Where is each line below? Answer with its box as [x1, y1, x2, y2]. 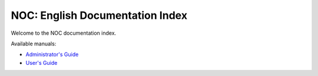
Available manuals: [11, 40, 57, 47]
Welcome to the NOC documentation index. [11, 29, 117, 37]
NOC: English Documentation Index [11, 9, 188, 22]
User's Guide [25, 59, 58, 66]
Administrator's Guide [25, 51, 79, 58]
